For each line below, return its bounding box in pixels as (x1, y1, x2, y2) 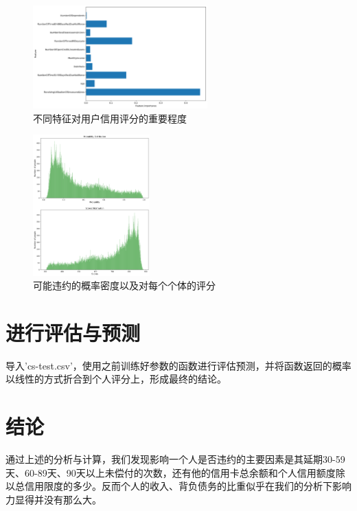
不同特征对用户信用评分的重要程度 (33, 111, 187, 125)
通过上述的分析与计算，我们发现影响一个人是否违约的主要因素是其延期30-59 (5, 452, 345, 466)
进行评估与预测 (5, 318, 141, 346)
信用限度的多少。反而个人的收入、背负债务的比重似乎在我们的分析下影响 (24, 479, 352, 493)
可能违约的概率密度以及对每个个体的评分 (33, 278, 216, 293)
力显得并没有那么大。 (5, 492, 102, 506)
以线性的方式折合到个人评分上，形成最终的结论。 (5, 372, 227, 386)
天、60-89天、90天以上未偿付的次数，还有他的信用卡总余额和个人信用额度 (5, 465, 336, 479)
